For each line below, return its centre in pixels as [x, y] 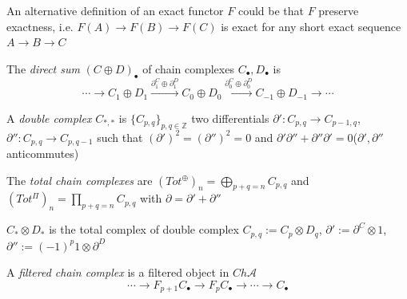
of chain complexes [188, 68]
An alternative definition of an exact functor [115, 10]
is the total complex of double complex [144, 229]
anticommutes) [43, 153]
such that [120, 137]
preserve [339, 10]
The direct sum [43, 68]
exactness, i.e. [40, 26]
